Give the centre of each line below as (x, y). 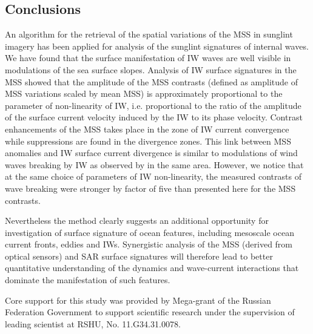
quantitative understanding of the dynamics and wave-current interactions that (152, 268)
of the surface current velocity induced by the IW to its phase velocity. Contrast (154, 117)
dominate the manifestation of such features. (88, 280)
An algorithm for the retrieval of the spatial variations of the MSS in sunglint (149, 34)
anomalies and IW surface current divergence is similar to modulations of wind (151, 153)
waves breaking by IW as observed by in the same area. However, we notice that (154, 164)
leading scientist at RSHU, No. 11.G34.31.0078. (93, 323)
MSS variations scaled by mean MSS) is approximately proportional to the (144, 93)
